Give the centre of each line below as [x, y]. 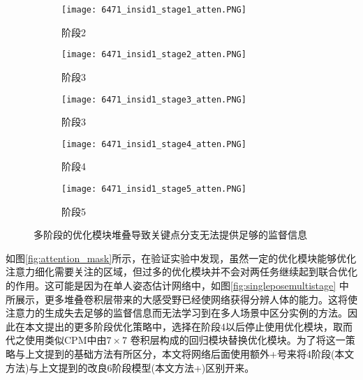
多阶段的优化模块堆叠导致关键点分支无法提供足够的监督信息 [170, 235]
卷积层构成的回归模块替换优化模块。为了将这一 [238, 340]
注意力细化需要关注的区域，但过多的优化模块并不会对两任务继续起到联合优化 [181, 272]
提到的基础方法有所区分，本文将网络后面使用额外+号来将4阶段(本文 [199, 354]
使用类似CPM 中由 [66, 340]
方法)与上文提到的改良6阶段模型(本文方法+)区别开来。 [130, 367]
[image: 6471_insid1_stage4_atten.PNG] [154, 144]
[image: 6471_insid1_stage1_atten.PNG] [154, 10]
